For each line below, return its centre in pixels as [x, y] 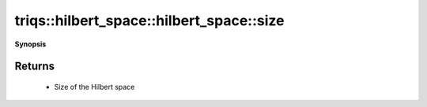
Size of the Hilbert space [94, 87]
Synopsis [30, 44]
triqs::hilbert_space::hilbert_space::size [149, 20]
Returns [35, 66]
